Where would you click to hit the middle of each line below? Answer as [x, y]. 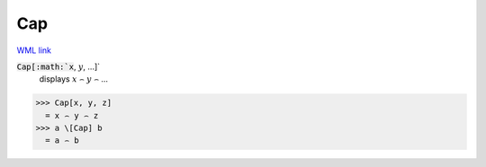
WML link [34, 50]
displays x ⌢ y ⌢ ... [73, 79]
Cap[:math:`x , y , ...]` [58, 66]
